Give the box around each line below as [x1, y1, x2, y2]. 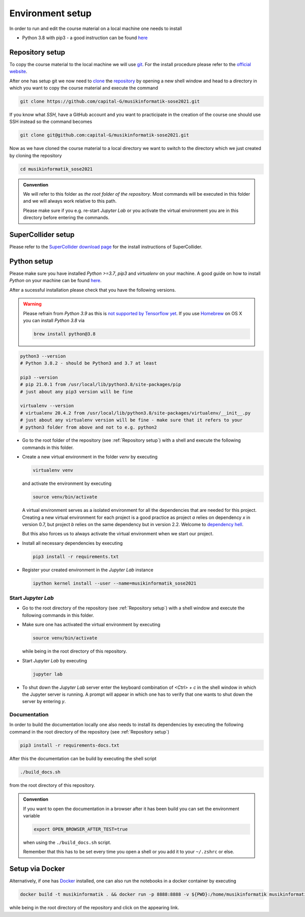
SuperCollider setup [9, 230, 75, 239]
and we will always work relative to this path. [23, 198, 117, 204]
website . [9, 69, 27, 75]
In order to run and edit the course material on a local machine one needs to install [9, 25, 182, 32]
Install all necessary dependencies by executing [22, 540, 123, 546]
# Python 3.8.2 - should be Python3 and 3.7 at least [20, 360, 157, 366]
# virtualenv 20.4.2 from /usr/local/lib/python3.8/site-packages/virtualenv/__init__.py [20, 410, 251, 416]
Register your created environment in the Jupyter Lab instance [22, 567, 154, 573]
